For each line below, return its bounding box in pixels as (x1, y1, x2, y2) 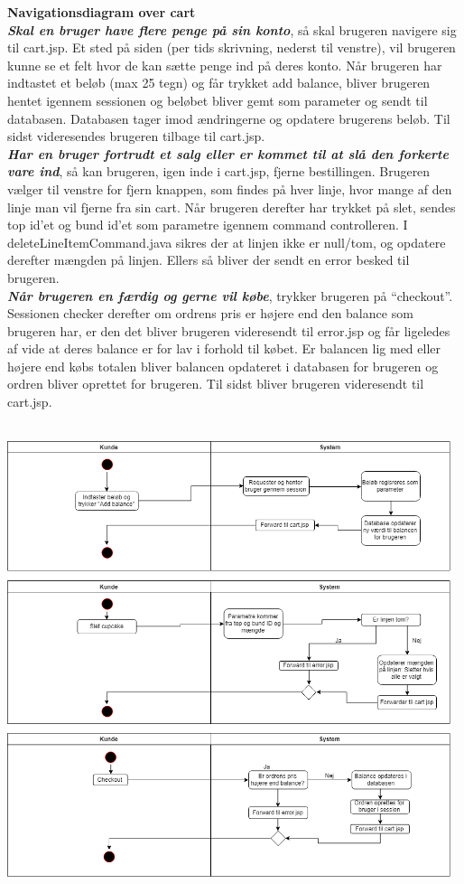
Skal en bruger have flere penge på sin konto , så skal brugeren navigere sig (7, 20, 457, 39)
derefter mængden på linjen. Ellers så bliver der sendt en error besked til (7, 250, 410, 269)
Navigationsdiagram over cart (7, 3, 196, 21)
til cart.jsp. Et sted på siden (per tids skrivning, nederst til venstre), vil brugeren (7, 38, 456, 57)
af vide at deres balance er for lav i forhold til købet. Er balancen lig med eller (7, 339, 441, 358)
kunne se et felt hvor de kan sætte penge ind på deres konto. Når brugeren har (7, 55, 442, 74)
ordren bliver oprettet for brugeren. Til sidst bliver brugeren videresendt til (7, 374, 424, 393)
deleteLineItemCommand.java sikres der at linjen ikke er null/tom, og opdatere (7, 232, 446, 251)
